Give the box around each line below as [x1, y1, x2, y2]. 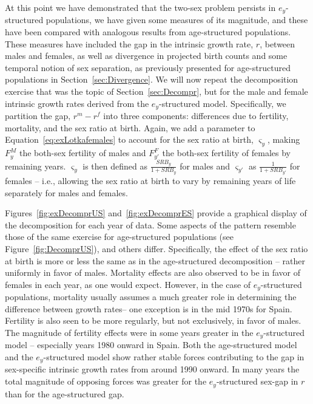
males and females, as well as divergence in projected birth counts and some [5, 49, 288, 62]
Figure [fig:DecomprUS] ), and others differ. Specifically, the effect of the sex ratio [5, 242, 308, 255]
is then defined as [82, 159, 147, 172]
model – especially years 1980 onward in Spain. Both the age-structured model [5, 338, 297, 351]
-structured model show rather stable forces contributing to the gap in [43, 351, 305, 363]
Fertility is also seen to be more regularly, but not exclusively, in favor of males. [5, 314, 301, 327]
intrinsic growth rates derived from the [5, 97, 149, 109]
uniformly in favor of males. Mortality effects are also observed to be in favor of [5, 266, 301, 279]
